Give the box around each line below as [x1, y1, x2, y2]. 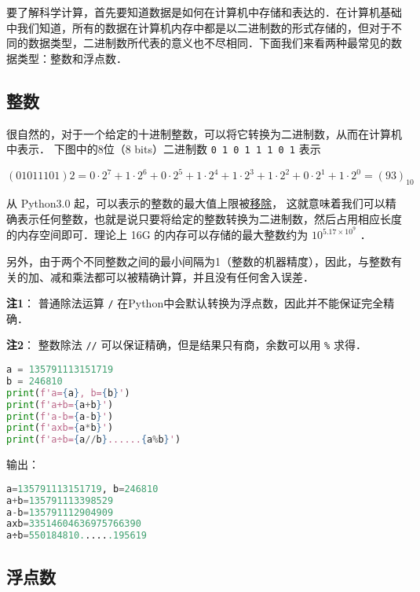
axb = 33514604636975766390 [6, 518, 141, 530]
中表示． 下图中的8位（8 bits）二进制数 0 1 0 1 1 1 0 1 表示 [6, 141, 321, 157]
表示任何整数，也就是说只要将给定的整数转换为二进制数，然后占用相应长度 [16, 210, 402, 226]
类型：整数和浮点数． [16, 50, 127, 66]
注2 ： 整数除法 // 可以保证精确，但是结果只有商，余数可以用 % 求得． [6, 336, 367, 353]
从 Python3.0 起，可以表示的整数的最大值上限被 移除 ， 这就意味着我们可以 [6, 195, 385, 211]
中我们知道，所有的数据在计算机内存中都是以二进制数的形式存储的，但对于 [6, 19, 391, 35]
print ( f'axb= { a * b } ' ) [6, 422, 114, 434]
